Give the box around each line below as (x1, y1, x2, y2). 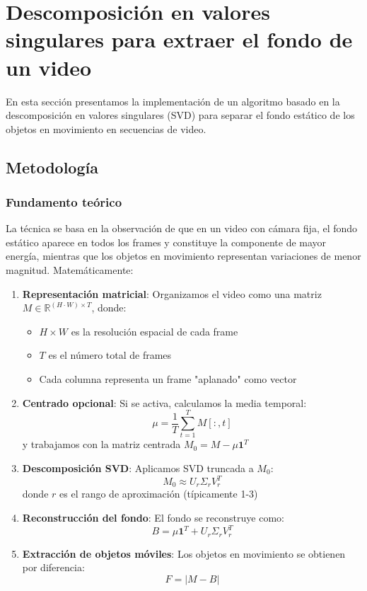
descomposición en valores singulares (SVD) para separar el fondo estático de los (6, 108, 355, 122)
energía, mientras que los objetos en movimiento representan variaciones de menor (6, 248, 361, 263)
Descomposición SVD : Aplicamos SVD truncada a (22, 460, 254, 475)
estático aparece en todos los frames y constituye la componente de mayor (6, 234, 327, 249)
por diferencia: (22, 560, 85, 575)
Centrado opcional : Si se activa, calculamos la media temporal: (22, 395, 307, 410)
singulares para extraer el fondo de (6, 25, 353, 54)
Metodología (6, 156, 98, 178)
